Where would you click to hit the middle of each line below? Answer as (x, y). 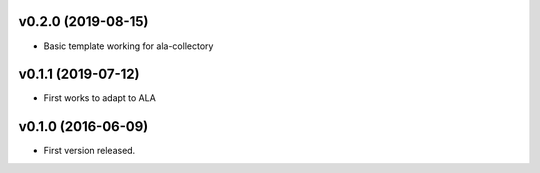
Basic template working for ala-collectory (128, 46)
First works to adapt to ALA (100, 98)
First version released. (89, 151)
